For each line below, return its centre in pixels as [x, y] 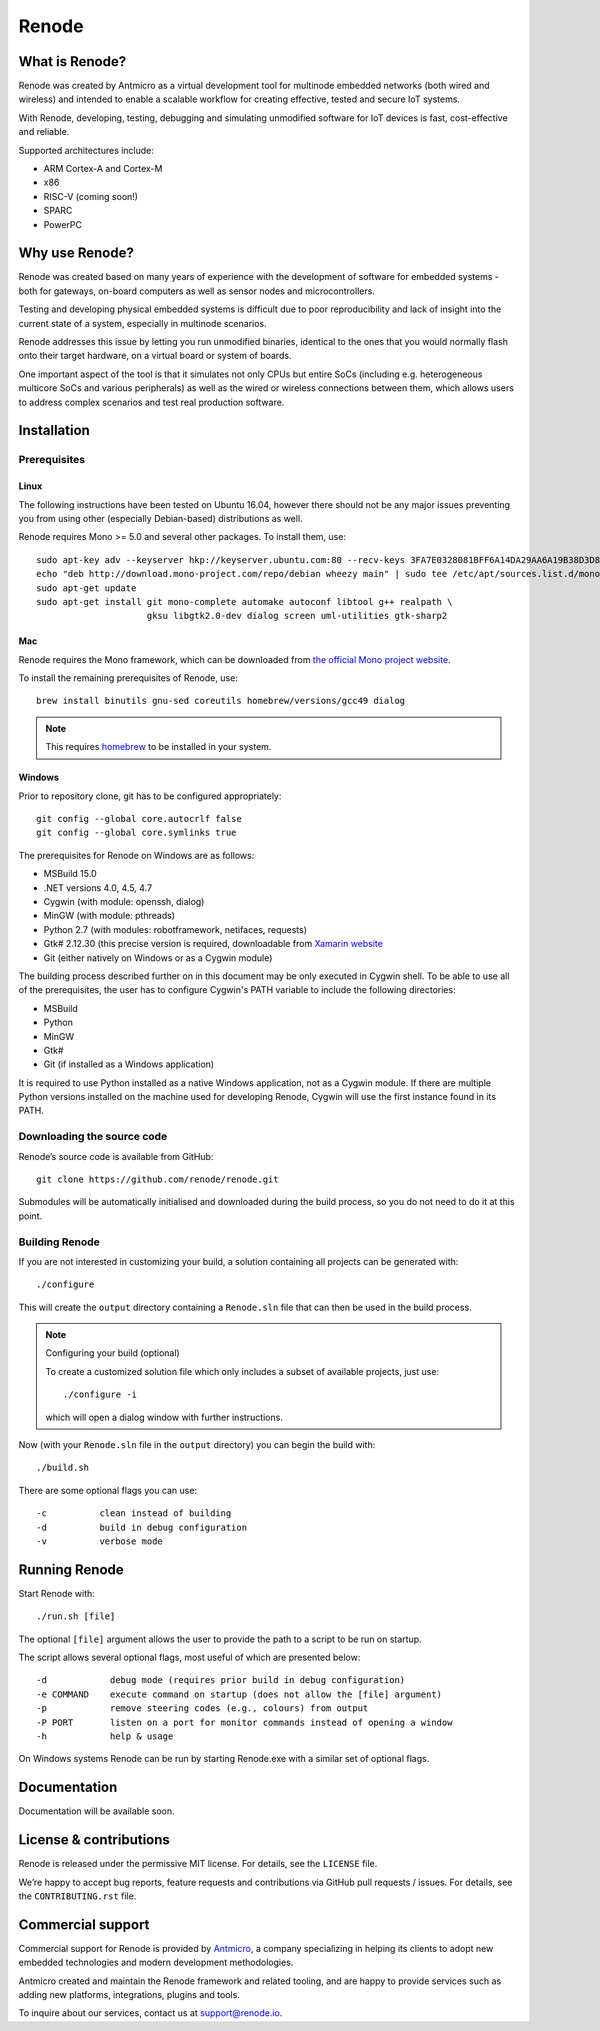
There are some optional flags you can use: [108, 1490]
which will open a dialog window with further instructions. [164, 1417]
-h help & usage [105, 1736]
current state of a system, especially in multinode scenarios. [142, 323]
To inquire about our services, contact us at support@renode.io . [150, 2013]
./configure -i [100, 1394]
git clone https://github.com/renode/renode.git [157, 1179]
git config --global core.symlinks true [136, 833]
